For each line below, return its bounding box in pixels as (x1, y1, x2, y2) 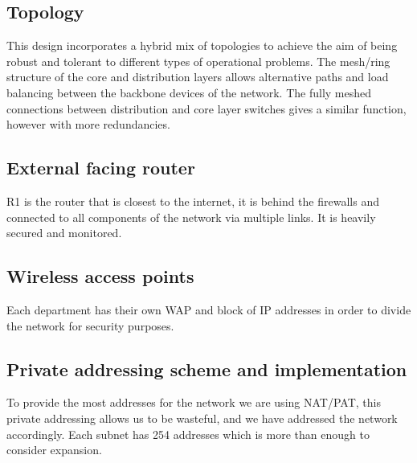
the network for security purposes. (6, 317, 174, 334)
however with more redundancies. (6, 116, 170, 133)
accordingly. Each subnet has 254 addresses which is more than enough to (6, 425, 370, 442)
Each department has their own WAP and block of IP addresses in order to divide (6, 301, 411, 318)
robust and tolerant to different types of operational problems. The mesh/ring (6, 52, 390, 69)
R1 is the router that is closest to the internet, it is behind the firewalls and (6, 192, 379, 209)
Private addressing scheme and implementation (6, 356, 407, 381)
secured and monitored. (6, 224, 122, 241)
